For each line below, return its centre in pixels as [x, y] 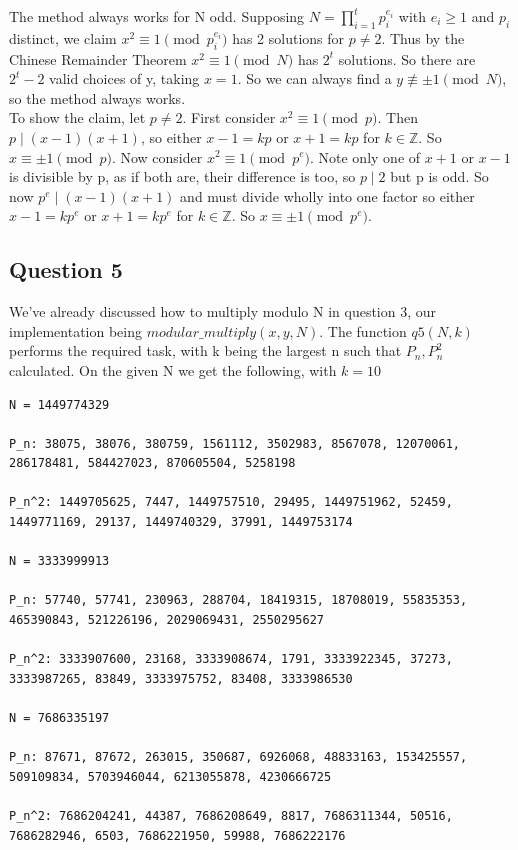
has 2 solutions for [288, 37]
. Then [397, 117]
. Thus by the [423, 37]
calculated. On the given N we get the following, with [173, 369]
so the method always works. [97, 97]
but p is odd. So [439, 176]
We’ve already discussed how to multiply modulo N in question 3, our [223, 311]
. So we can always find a [314, 78]
